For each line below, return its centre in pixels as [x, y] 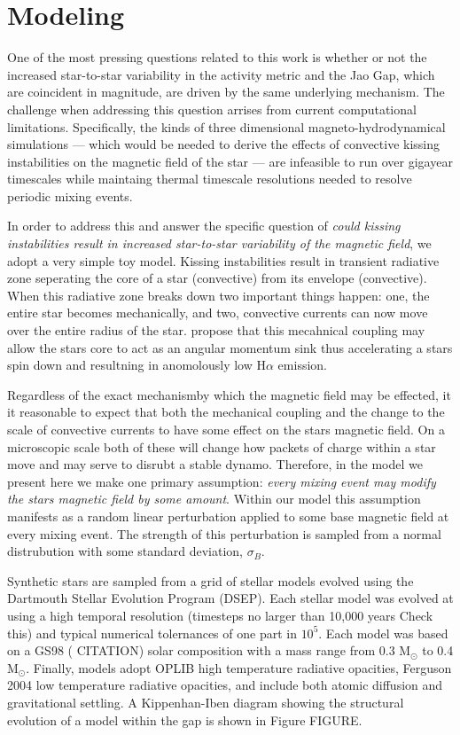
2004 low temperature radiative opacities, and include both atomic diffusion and [225, 685]
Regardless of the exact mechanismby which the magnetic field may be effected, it [229, 394]
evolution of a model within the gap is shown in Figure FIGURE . [185, 719]
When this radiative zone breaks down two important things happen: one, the [218, 295]
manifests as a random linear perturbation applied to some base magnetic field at [228, 516]
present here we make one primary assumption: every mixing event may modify [222, 481]
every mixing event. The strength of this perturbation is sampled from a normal [224, 533]
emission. [302, 365]
